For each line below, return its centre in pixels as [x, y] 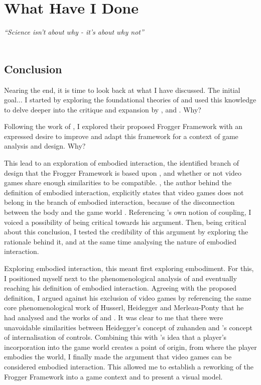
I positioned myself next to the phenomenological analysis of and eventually [120, 278]
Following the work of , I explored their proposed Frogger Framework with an [123, 126]
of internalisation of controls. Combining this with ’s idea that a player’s [115, 337]
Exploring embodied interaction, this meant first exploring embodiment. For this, [129, 268]
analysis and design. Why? [45, 146]
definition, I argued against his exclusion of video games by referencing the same [128, 297]
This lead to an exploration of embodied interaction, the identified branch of [122, 163]
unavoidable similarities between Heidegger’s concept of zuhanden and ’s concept [128, 327]
